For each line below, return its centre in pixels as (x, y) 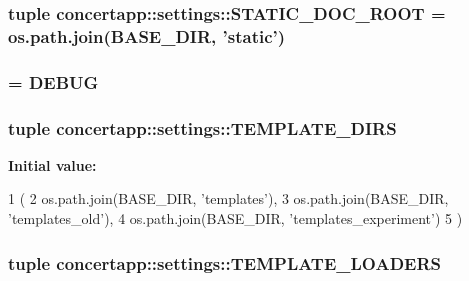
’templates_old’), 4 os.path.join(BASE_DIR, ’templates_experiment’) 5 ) (235, 218)
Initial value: (52, 164)
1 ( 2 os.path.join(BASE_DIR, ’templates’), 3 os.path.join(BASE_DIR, (228, 198)
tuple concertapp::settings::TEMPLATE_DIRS (202, 127)
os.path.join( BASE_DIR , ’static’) (147, 35)
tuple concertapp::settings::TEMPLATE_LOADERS (225, 262)
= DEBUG (53, 81)
